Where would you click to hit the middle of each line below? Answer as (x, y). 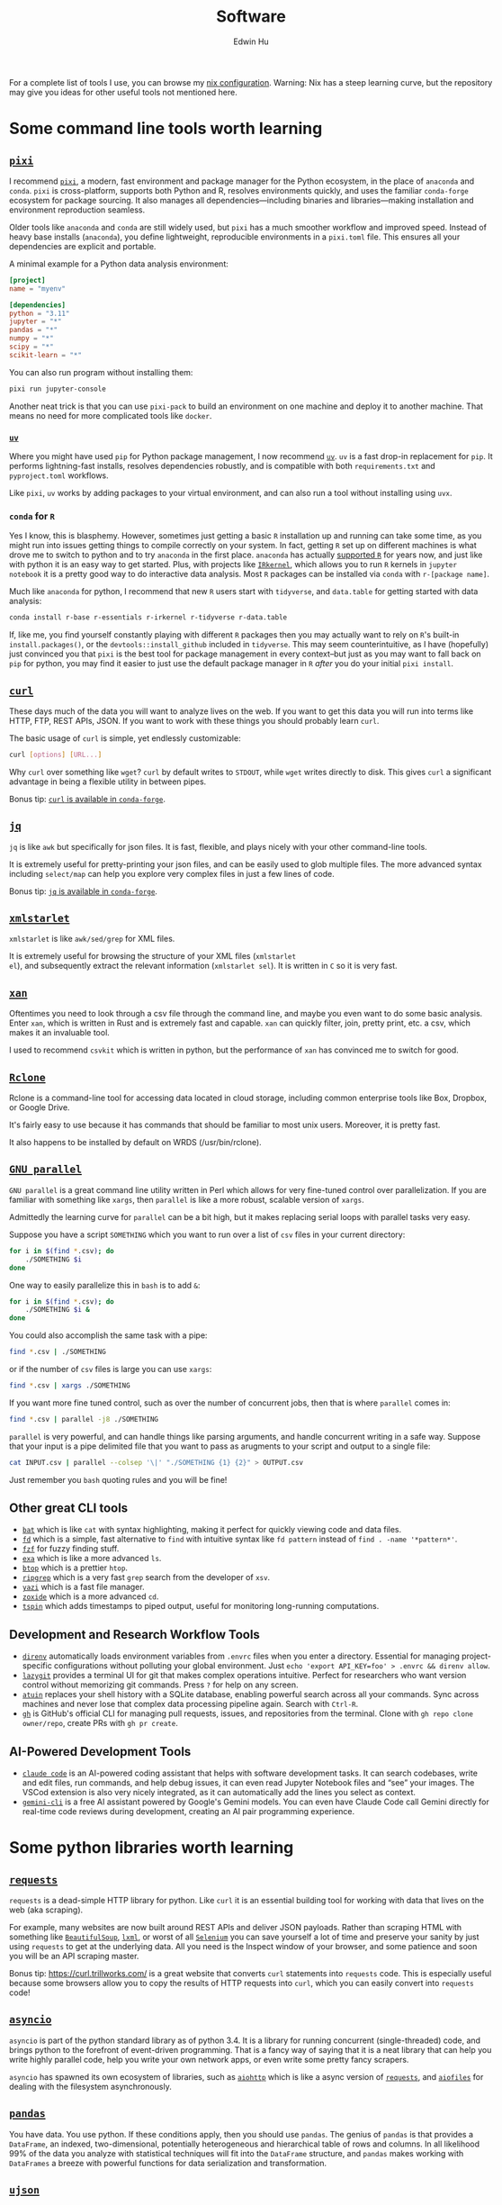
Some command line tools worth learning (166, 129)
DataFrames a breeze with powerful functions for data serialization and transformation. (168, 2163)
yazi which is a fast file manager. (83, 1587)
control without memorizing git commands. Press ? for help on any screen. (161, 1685)
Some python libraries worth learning (152, 1848)
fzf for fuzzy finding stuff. (71, 1549)
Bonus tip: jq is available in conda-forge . (84, 891)
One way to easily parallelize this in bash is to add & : (105, 1285)
